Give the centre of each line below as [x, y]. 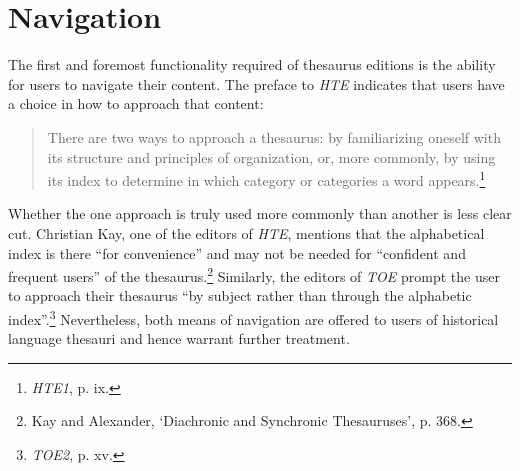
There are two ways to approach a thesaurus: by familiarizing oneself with [274, 136]
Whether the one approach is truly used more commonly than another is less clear [260, 213]
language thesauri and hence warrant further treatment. [179, 338]
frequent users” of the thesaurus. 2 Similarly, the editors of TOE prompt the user [254, 274]
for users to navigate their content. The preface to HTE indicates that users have [256, 83]
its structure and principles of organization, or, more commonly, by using [271, 156]
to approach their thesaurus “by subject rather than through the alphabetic [240, 295]
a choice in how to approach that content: [136, 103]
